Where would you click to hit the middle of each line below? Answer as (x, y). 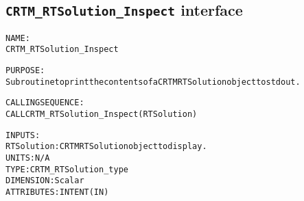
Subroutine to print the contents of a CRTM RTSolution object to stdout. (153, 82)
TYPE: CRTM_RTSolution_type (67, 169)
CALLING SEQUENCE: (45, 103)
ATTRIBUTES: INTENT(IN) (57, 192)
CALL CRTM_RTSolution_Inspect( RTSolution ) (102, 115)
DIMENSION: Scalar (45, 181)
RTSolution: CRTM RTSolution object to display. (106, 147)
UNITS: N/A (28, 158)
